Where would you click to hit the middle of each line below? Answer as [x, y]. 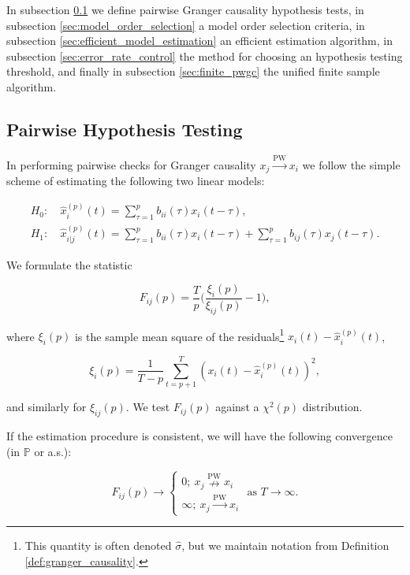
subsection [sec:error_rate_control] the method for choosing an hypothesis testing [205, 56]
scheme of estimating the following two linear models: [136, 181]
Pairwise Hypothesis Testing [125, 129]
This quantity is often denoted [98, 545]
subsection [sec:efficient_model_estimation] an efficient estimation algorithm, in [200, 41]
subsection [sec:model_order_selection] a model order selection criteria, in [186, 25]
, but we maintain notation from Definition [285, 545]
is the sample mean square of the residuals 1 [179, 335]
